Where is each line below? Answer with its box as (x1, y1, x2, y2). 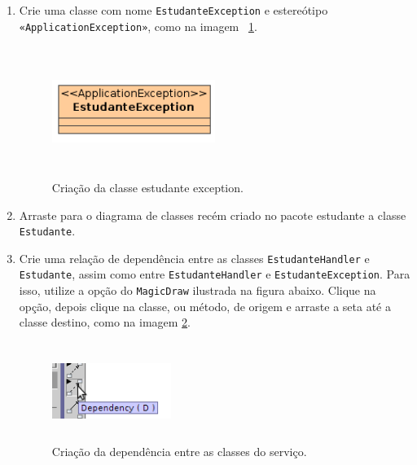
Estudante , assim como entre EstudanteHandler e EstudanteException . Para (19, 265, 410, 283)
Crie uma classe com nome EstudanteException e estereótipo (19, 2, 328, 18)
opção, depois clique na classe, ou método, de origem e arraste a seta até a (19, 297, 391, 314)
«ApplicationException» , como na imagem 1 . (19, 17, 257, 34)
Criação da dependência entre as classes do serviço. (51, 442, 307, 459)
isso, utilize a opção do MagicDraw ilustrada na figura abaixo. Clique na (19, 282, 376, 299)
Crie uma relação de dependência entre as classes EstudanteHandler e (19, 249, 370, 266)
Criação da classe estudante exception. (51, 178, 244, 195)
